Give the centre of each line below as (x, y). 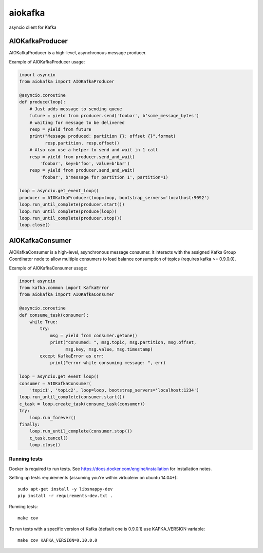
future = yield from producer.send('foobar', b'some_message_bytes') (114, 116)
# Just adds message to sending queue (76, 109)
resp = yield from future (60, 129)
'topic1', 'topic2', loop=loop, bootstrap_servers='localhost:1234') (114, 390)
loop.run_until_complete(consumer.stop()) (81, 431)
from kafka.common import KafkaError (64, 288)
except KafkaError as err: (72, 356)
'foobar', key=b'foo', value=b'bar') (85, 163)
